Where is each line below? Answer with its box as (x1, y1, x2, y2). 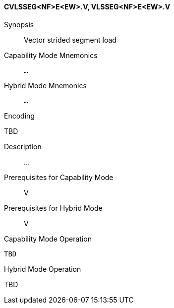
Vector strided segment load (24, 35, 116, 44)
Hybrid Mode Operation (4, 264, 81, 273)
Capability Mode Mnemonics (4, 51, 98, 60)
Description (4, 142, 42, 151)
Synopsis (4, 20, 34, 29)
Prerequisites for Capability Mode (4, 173, 114, 182)
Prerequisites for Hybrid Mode (4, 203, 103, 212)
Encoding (4, 111, 35, 120)
